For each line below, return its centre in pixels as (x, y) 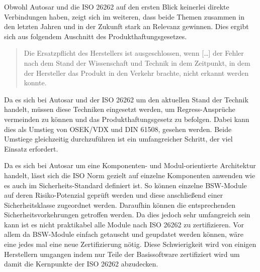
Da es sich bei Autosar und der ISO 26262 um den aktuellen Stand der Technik (126, 99)
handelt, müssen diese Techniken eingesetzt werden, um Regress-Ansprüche (120, 109)
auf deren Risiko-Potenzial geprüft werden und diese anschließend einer (114, 195)
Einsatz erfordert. (31, 148)
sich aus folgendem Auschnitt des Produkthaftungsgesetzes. (96, 36)
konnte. (35, 83)
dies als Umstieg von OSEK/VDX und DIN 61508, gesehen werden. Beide (118, 129)
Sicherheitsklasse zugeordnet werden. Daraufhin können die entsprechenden (120, 205)
